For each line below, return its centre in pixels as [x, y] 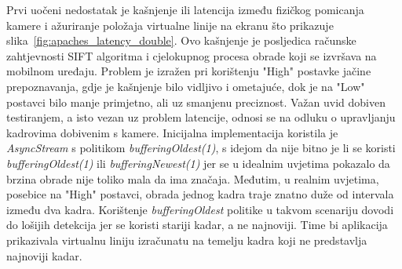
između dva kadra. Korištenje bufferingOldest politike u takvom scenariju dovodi [200, 209]
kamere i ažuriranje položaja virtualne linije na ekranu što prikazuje [170, 25]
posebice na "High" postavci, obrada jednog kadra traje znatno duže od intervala [200, 194]
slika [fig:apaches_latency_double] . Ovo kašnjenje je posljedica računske [181, 40]
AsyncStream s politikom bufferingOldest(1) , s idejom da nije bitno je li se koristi [201, 148]
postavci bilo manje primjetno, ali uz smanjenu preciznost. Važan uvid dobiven [196, 102]
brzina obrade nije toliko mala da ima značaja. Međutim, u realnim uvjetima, [193, 178]
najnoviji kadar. [44, 255]
